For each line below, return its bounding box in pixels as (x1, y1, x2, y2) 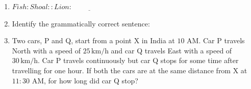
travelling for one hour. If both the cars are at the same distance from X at (12, 65, 247, 75)
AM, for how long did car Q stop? (32, 75, 138, 85)
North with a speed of (12, 45, 81, 55)
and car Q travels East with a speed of (111, 45, 232, 55)
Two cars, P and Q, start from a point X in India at (12, 35, 175, 46)
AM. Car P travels (187, 35, 245, 46)
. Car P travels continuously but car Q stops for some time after (37, 55, 239, 66)
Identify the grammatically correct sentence (12, 18, 148, 28)
